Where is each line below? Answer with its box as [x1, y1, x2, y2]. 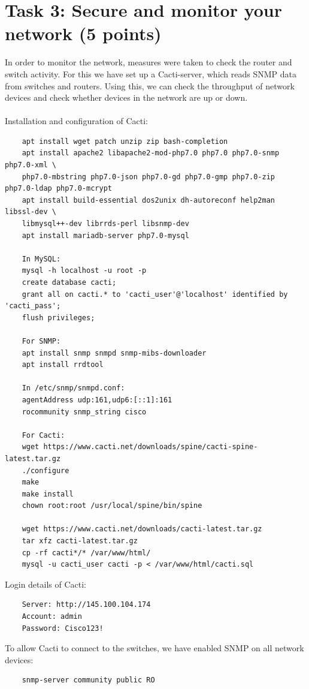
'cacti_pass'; [5, 302, 61, 311]
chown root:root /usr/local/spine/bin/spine [22, 501, 202, 510]
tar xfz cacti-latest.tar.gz [22, 537, 138, 546]
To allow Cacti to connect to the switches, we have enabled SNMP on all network [5, 642, 304, 654]
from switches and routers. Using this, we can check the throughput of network [5, 79, 295, 92]
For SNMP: [22, 336, 61, 345]
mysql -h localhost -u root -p [22, 266, 147, 275]
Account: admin [22, 612, 82, 621]
